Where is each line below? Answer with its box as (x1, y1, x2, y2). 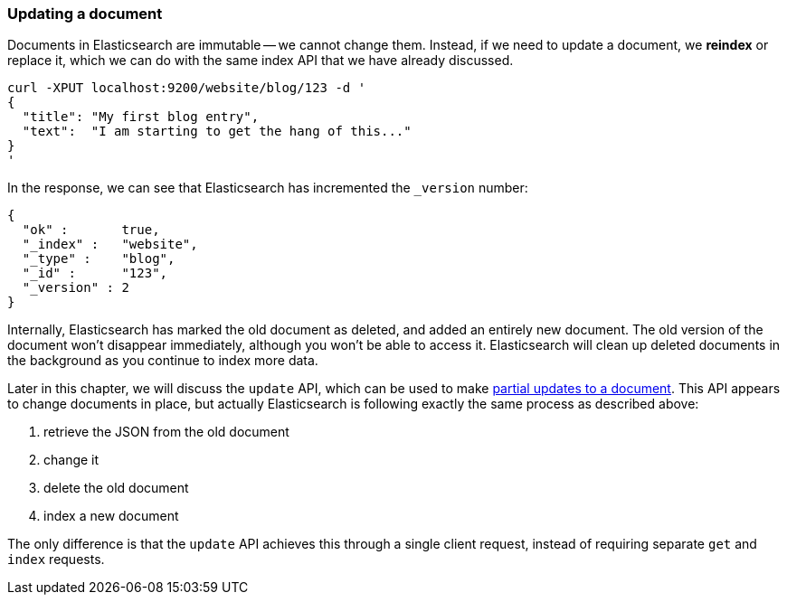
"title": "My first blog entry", (22, 109, 260, 125)
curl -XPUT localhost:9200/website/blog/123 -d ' (7, 80, 366, 96)
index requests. (7, 551, 105, 568)
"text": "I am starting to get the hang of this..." (22, 124, 412, 139)
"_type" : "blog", (22, 251, 175, 267)
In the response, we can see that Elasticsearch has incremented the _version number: (7, 180, 528, 196)
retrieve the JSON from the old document (43, 424, 289, 440)
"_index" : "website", (22, 237, 198, 252)
